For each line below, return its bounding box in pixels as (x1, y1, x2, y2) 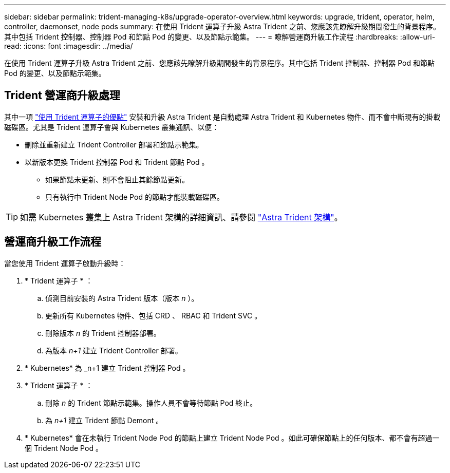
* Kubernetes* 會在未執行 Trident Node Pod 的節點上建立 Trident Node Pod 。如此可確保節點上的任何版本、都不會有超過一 (25, 433, 440, 442)
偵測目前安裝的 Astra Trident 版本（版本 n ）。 (45, 293, 199, 302)
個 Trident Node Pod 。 (25, 443, 103, 452)
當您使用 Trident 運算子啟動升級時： (4, 258, 126, 268)
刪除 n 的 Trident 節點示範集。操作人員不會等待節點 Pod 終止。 (45, 398, 257, 407)
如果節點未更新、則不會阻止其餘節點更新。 (45, 175, 189, 184)
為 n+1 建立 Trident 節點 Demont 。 (45, 415, 163, 425)
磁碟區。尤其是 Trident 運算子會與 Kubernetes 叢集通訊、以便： (4, 122, 219, 131)
